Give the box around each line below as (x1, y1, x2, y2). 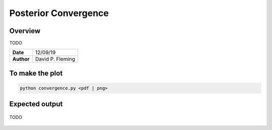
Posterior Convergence (9, 8, 109, 19)
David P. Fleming (35, 56, 76, 63)
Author (12, 56, 30, 63)
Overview (9, 27, 41, 35)
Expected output (9, 100, 63, 108)
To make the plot (9, 69, 63, 77)
